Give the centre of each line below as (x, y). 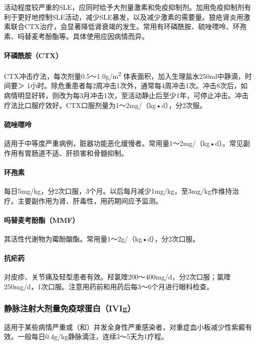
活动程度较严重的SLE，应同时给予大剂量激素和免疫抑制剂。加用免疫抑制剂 (124, 7)
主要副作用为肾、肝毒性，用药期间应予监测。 (90, 200)
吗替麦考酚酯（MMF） (42, 220)
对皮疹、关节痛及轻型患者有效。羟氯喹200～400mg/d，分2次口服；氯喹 (117, 277)
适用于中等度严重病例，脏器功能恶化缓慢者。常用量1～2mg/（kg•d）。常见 (124, 143)
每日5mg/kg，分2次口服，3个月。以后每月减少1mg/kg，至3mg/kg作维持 (118, 190)
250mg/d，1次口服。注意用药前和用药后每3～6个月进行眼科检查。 (109, 286)
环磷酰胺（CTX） (33, 55)
